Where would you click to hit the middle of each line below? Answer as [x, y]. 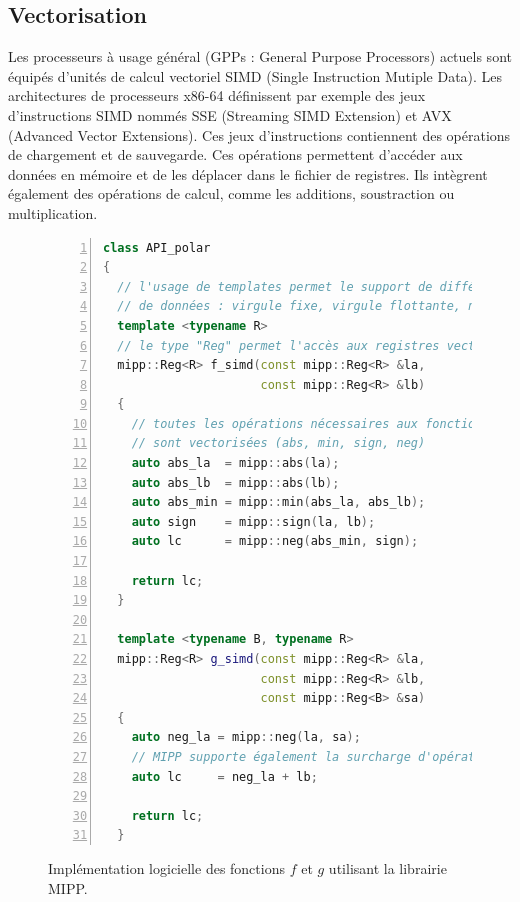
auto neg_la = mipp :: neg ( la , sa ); [246, 737]
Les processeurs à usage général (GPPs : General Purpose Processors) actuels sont [260, 56]
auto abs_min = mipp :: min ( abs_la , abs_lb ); [278, 502]
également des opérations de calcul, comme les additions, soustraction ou [231, 193]
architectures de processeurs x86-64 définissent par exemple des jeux [217, 95]
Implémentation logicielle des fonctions [166, 867]
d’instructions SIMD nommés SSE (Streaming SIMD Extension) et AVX [230, 114]
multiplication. [53, 212]
